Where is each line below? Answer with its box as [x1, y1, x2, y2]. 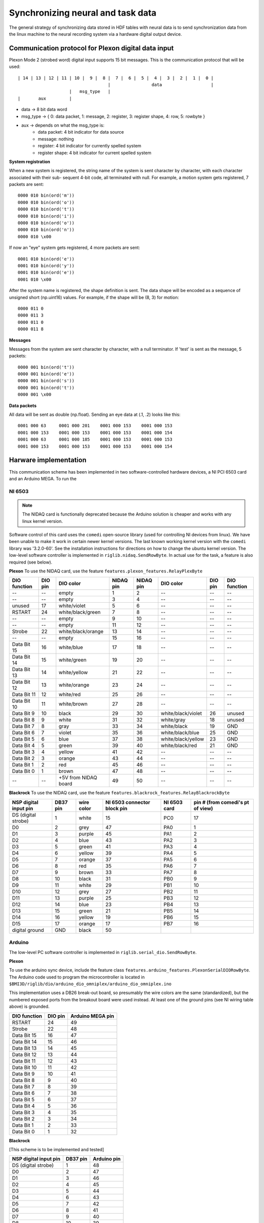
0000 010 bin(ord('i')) [18, 213, 75, 219]
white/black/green [59, 609, 101, 616]
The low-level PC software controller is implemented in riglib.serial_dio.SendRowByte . [9, 949, 197, 955]
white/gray [160, 717, 186, 724]
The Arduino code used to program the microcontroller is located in [9, 974, 145, 980]
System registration [9, 159, 51, 164]
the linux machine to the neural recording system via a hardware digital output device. [9, 31, 182, 37]
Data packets [9, 403, 37, 408]
